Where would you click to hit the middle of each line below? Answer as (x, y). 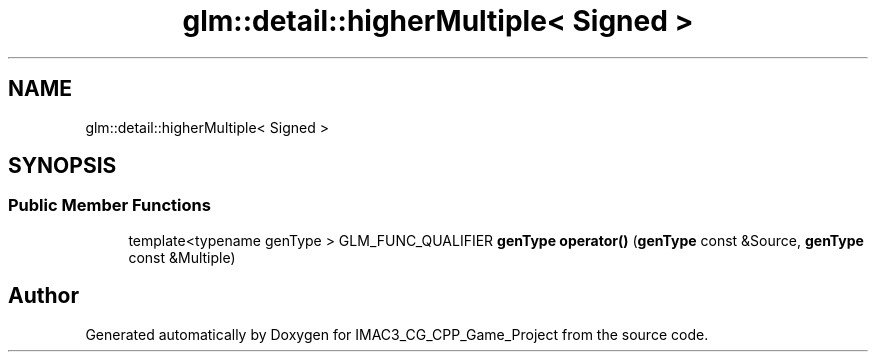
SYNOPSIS (62, 166)
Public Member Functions (109, 205)
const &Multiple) (182, 257)
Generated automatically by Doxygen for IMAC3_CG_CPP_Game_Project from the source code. (397, 334)
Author (43, 296)
